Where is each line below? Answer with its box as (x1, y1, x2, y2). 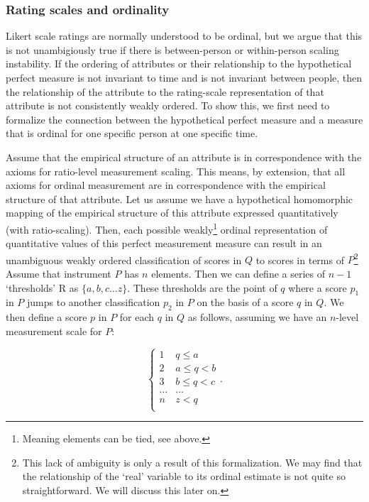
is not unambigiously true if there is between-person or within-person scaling (6, 42, 339, 57)
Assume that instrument (6, 266, 111, 281)
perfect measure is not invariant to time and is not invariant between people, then (6, 70, 363, 84)
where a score (288, 280, 347, 295)
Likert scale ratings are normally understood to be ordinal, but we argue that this (6, 28, 363, 43)
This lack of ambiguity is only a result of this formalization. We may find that (22, 454, 363, 469)
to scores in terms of (255, 252, 344, 267)
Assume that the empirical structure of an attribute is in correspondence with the (6, 149, 362, 164)
